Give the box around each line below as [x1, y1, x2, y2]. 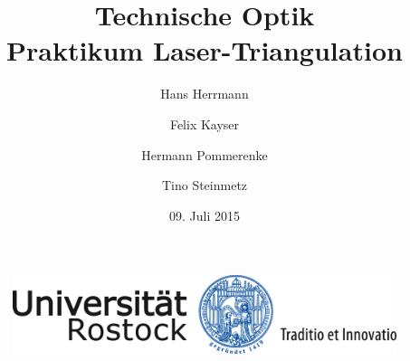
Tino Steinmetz [161, 176, 248, 195]
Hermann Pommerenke [141, 145, 268, 164]
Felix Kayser [169, 114, 240, 133]
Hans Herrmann [160, 84, 249, 103]
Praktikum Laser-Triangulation [6, 32, 403, 69]
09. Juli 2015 [169, 205, 240, 224]
